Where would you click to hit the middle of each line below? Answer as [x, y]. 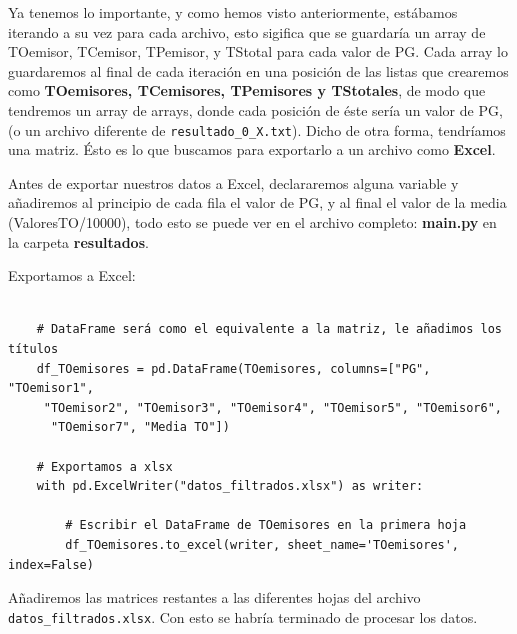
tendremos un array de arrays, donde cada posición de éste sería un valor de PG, [255, 109]
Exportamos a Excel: [72, 275]
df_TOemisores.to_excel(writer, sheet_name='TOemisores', [262, 544]
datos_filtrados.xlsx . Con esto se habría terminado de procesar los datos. [243, 616]
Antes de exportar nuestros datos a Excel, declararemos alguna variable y [233, 182]
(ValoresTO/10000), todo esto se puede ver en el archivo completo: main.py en [252, 222]
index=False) [51, 564]
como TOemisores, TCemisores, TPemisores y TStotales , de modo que [247, 90]
